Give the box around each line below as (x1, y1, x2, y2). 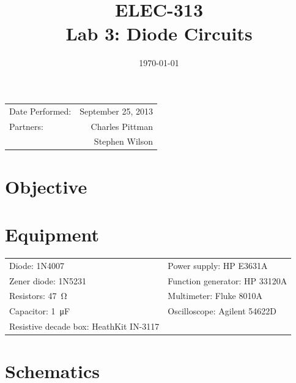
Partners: (9, 119, 43, 132)
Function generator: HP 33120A (168, 274, 287, 287)
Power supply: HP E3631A (168, 259, 268, 271)
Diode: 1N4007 (9, 259, 65, 271)
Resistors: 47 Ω (9, 289, 67, 302)
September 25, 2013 (80, 104, 154, 117)
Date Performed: (9, 104, 72, 117)
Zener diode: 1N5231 (9, 274, 87, 287)
